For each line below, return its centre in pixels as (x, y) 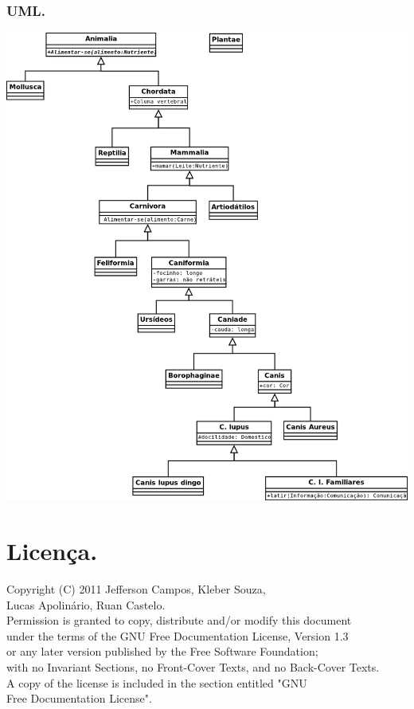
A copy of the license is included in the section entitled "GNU (157, 682)
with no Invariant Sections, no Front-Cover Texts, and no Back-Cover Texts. (193, 667)
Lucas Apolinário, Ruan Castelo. (86, 604)
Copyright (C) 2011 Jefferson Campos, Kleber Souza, (136, 589)
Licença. (52, 551)
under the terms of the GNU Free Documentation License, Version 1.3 (178, 635)
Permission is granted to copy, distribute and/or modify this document (179, 620)
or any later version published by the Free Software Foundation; (162, 651)
